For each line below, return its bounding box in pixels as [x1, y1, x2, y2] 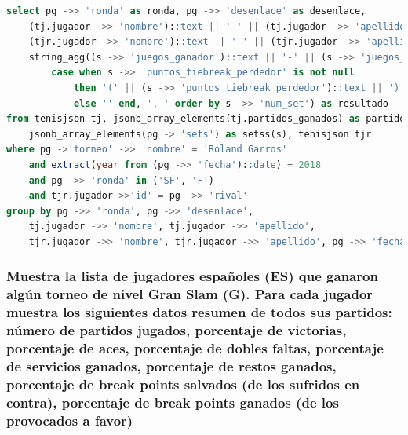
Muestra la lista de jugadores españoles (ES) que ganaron [6, 266, 378, 286]
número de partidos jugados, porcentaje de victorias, [6, 320, 347, 340]
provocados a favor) [6, 410, 133, 430]
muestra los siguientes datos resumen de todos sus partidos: [6, 302, 392, 322]
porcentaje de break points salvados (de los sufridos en [6, 374, 360, 393]
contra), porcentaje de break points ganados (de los [6, 392, 339, 411]
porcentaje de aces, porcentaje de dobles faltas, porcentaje [6, 338, 384, 358]
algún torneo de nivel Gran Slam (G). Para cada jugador [6, 284, 373, 304]
